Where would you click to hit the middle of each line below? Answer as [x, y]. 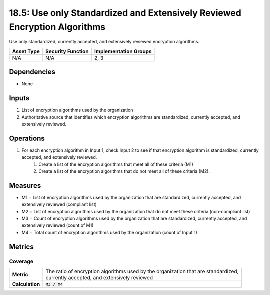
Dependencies [32, 72]
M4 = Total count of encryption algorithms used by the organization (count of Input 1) [109, 232]
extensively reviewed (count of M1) [58, 225]
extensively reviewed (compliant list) [59, 204]
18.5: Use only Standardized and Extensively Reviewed [125, 13]
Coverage [21, 261]
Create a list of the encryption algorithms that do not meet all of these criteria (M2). [124, 171]
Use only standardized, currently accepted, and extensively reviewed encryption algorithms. [104, 42]
